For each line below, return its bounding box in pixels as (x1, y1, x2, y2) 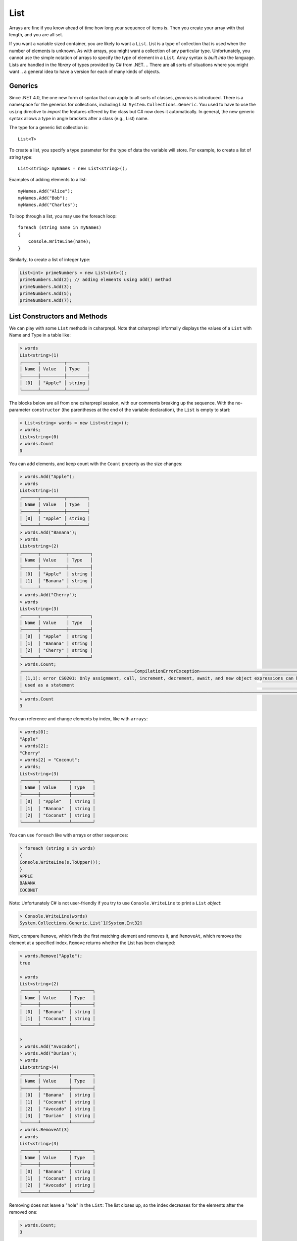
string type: (9, 154, 33, 160)
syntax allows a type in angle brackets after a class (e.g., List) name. (9, 115, 148, 121)
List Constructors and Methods (9, 312, 107, 320)
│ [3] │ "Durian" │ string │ (19, 1113, 96, 1119)
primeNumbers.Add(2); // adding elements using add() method (19, 277, 171, 282)
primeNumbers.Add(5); (19, 290, 72, 296)
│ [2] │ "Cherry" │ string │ (19, 648, 93, 653)
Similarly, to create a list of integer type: (9, 256, 91, 263)
